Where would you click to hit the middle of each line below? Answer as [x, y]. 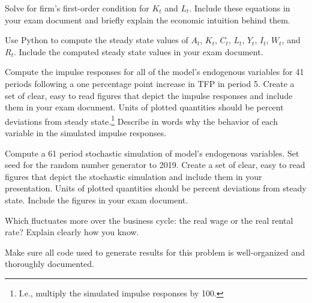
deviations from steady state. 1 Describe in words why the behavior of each [141, 120]
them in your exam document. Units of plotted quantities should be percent [144, 107]
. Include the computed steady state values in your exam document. [138, 51]
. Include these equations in [240, 8]
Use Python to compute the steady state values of [97, 40]
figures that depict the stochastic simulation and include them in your [133, 176]
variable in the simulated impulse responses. [86, 133]
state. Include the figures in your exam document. [97, 199]
